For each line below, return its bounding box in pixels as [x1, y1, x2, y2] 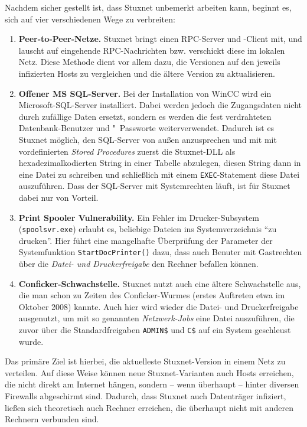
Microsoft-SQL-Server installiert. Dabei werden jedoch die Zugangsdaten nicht [18, 99, 302, 111]
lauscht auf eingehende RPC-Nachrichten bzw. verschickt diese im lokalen [18, 44, 285, 56]
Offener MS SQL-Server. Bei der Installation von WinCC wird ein [18, 87, 272, 99]
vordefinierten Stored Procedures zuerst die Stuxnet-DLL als [18, 145, 236, 157]
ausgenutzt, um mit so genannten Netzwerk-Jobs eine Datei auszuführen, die [18, 312, 295, 324]
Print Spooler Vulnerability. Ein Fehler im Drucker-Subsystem [18, 211, 259, 223]
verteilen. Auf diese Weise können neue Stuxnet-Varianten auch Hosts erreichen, [5, 366, 294, 379]
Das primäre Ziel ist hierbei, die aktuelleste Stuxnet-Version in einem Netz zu [5, 355, 286, 367]
